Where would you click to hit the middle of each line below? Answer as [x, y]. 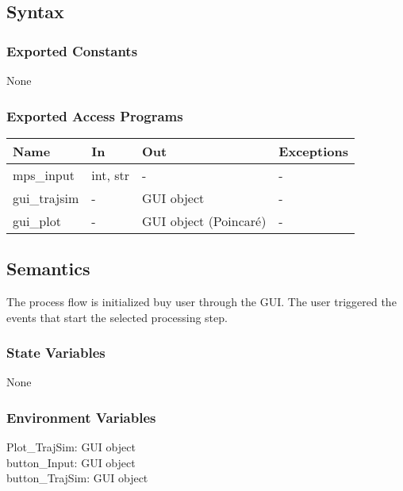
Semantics [48, 269]
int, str [110, 175]
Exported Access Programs [95, 115]
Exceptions [313, 151]
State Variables [56, 353]
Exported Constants [72, 50]
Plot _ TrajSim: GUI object [71, 447]
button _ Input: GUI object [71, 462]
